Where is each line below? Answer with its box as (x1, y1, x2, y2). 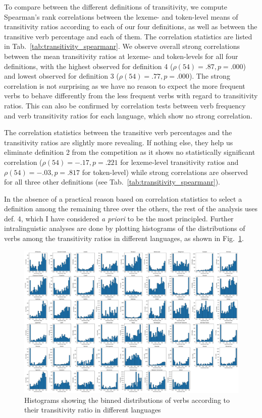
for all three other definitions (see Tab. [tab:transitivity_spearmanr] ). (4, 176, 221, 187)
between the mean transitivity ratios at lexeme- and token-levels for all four (4, 50, 238, 61)
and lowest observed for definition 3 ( (4, 71, 119, 81)
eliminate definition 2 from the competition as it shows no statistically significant (4, 147, 255, 157)
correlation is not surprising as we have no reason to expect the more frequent (4, 80, 245, 91)
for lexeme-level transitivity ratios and (120, 156, 239, 167)
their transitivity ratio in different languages (24, 404, 161, 415)
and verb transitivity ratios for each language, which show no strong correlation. (4, 110, 252, 121)
